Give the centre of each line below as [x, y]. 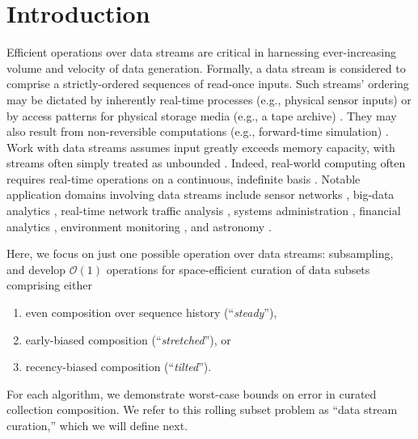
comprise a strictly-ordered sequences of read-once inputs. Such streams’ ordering [208, 84]
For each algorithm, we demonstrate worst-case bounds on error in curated [192, 393]
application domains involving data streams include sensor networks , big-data [201, 194]
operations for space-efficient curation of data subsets [238, 269]
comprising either [49, 285]
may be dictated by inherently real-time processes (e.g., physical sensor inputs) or [209, 99]
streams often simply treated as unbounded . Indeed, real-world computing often [206, 163]
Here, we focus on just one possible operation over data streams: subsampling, [200, 253]
